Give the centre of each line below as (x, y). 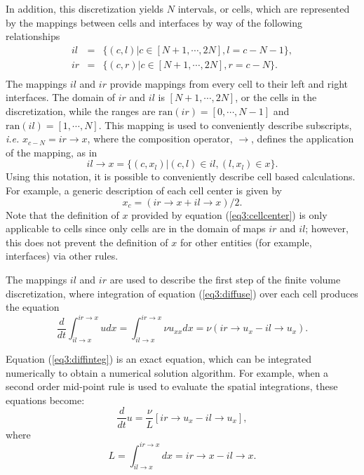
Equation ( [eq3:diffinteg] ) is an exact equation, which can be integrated (159, 359)
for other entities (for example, (246, 242)
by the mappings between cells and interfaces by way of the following (154, 22)
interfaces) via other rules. (62, 256)
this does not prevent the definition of (87, 242)
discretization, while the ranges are (81, 111)
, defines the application (303, 139)
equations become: (45, 400)
